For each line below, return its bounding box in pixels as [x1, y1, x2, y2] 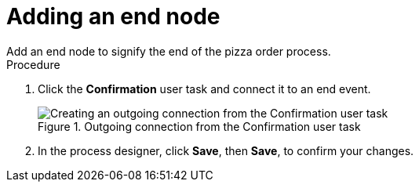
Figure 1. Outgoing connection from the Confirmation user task [38, 119, 361, 133]
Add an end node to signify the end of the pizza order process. [6, 44, 331, 58]
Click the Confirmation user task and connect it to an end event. [38, 81, 371, 96]
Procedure [6, 57, 60, 71]
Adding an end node [6, 3, 220, 30]
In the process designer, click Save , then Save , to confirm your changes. [38, 143, 414, 157]
